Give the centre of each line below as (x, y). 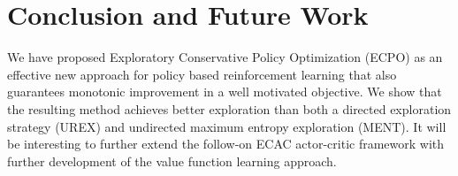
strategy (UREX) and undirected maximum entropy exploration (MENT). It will (227, 126)
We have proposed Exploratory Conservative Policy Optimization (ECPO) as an (225, 57)
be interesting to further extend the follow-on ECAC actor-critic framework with (226, 144)
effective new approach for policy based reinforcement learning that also (202, 74)
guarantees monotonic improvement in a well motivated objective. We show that (225, 92)
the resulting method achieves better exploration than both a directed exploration (229, 108)
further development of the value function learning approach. (172, 161)
